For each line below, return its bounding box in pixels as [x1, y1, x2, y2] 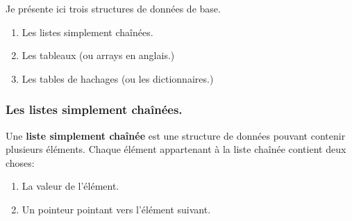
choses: [6, 155, 35, 170]
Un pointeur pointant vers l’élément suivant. [22, 202, 211, 216]
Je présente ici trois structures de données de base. [6, 1, 221, 15]
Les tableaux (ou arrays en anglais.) [22, 48, 175, 63]
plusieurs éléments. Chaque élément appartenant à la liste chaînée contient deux [6, 142, 346, 156]
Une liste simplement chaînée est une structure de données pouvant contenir [6, 128, 346, 142]
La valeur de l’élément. [22, 179, 119, 193]
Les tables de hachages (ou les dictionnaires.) [22, 71, 214, 85]
